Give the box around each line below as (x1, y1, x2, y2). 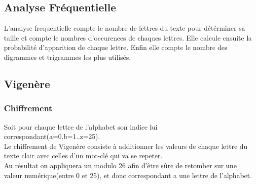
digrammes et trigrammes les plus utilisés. (4, 51, 131, 62)
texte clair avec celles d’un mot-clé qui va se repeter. (4, 150, 163, 161)
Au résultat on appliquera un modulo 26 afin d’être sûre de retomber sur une (4, 160, 237, 170)
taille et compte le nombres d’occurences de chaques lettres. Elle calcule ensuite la (4, 32, 252, 43)
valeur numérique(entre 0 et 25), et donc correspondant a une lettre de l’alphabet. (4, 170, 252, 180)
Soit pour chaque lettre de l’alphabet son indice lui (4, 121, 158, 132)
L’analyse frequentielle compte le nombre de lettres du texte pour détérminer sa (4, 23, 245, 33)
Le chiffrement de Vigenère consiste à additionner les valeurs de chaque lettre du (4, 140, 248, 151)
